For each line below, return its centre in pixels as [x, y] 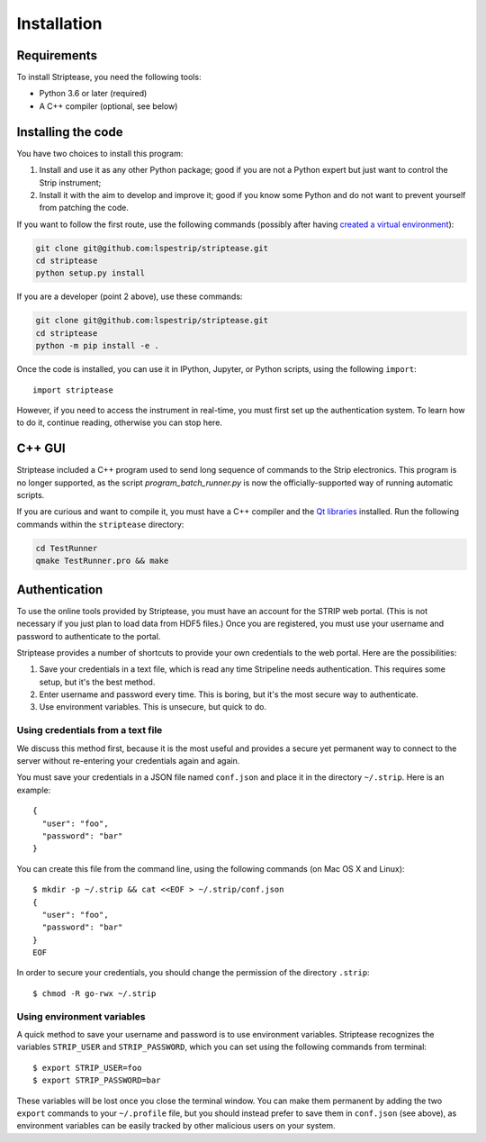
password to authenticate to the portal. [89, 636]
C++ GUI [41, 449]
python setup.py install [90, 273]
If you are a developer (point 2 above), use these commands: [130, 296]
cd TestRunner [67, 548]
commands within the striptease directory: [100, 524]
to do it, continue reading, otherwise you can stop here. [119, 422]
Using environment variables [81, 1016]
